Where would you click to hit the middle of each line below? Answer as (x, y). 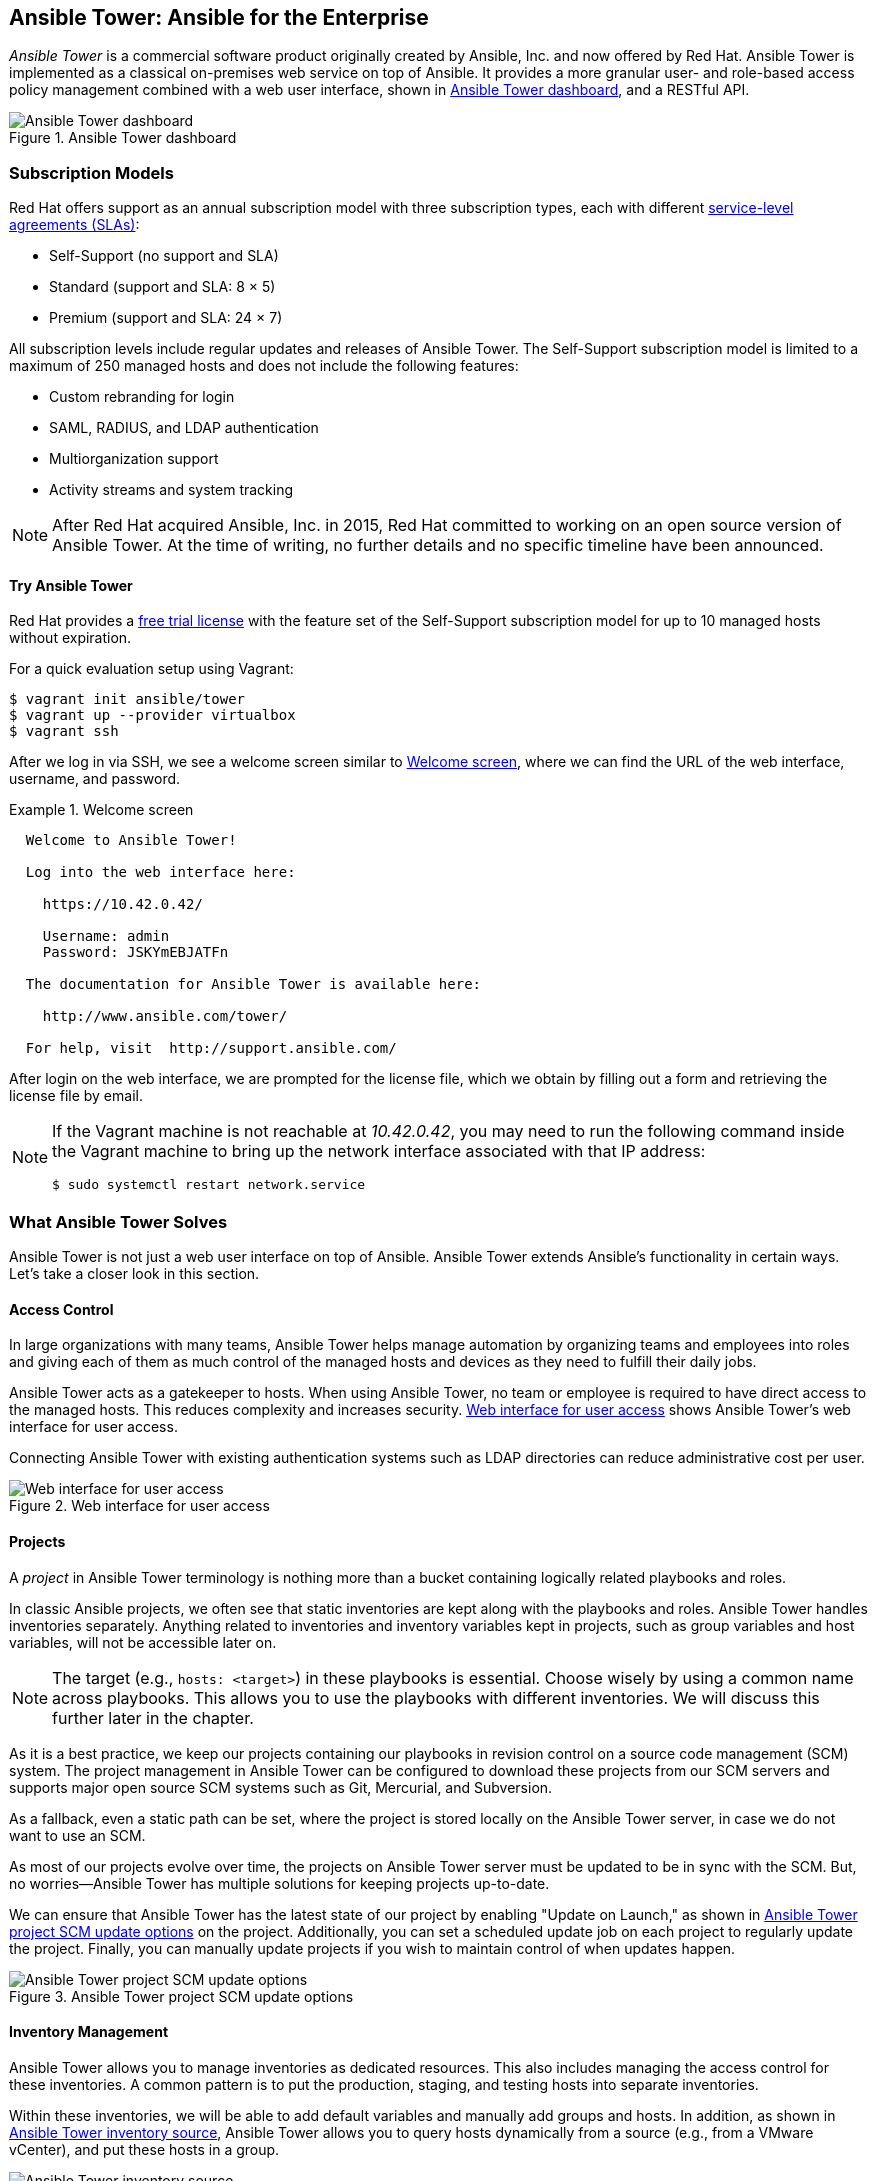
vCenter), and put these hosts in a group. (144, 2149)
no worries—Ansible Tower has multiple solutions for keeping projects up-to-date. (279, 1883)
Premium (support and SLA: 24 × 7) (166, 318)
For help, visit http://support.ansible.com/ (211, 1048)
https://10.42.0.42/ (122, 904)
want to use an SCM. (77, 1835)
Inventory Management (89, 2032)
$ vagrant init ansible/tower (127, 699)
